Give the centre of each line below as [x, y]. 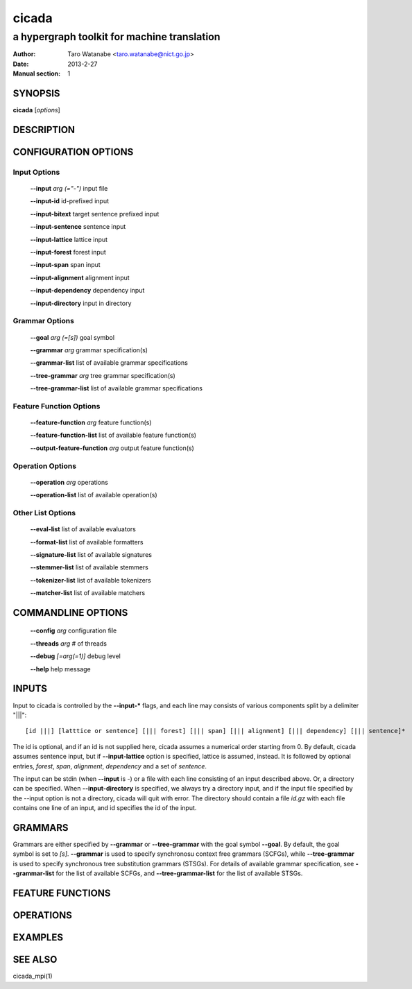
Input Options [36, 172]
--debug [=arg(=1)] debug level [75, 656]
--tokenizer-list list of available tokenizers [91, 580]
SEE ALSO [35, 960]
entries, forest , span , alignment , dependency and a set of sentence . [110, 766]
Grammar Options [43, 321]
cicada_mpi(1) [33, 976]
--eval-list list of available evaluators [83, 529]
